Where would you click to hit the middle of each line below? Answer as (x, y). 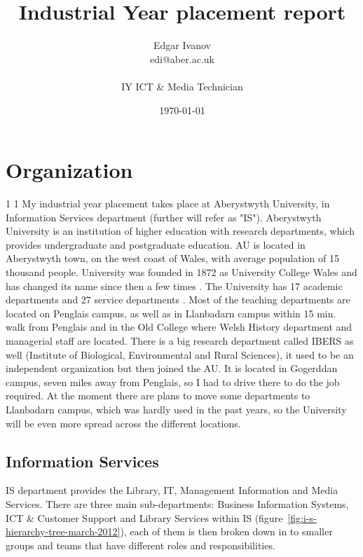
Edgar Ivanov (182, 45)
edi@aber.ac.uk (182, 59)
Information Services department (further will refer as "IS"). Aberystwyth (164, 217)
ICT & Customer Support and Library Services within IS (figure (144, 517)
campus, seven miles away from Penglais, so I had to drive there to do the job (173, 381)
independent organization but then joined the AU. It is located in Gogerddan (172, 368)
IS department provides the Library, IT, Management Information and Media (172, 490)
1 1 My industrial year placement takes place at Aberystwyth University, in (168, 204)
